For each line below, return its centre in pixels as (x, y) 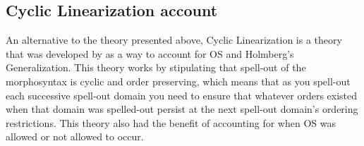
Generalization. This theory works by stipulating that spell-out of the (156, 67)
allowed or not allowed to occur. (75, 136)
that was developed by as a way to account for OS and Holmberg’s (150, 53)
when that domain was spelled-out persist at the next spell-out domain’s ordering (182, 109)
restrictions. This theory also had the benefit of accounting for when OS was (171, 122)
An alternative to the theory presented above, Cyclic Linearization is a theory (174, 40)
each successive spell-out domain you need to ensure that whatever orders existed (182, 95)
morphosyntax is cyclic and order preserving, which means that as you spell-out (178, 81)
